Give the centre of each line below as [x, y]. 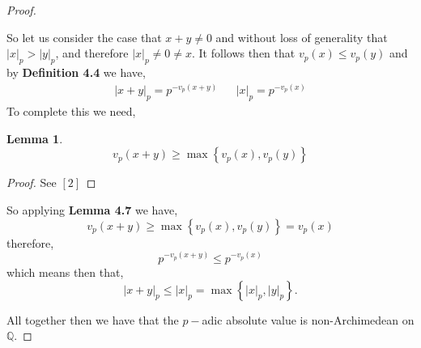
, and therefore [92, 53]
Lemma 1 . [35, 138]
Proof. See [32, 182]
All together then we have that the [93, 319]
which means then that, [65, 272]
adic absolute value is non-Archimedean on [308, 319]
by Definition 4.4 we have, [76, 72]
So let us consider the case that [84, 37]
